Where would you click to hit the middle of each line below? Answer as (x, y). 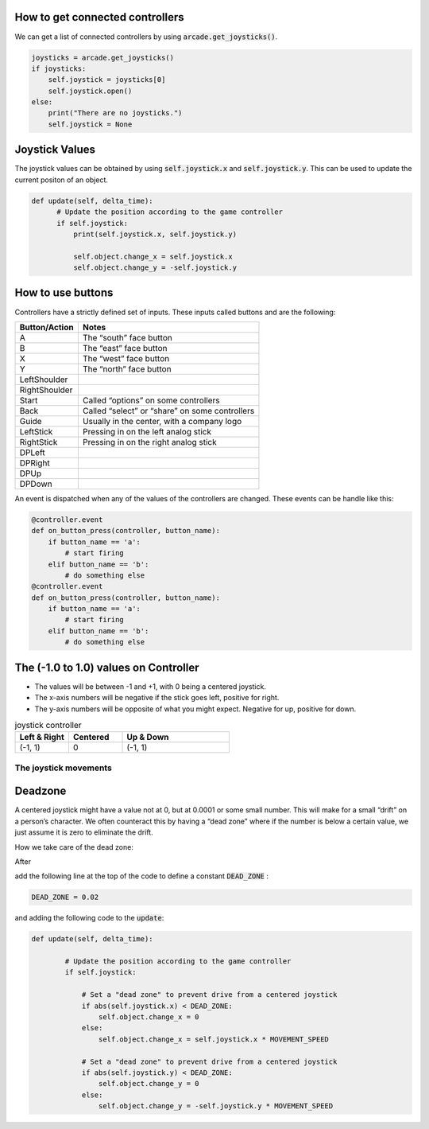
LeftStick (36, 431)
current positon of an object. (62, 180)
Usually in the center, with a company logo (162, 421)
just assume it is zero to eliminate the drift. (84, 832)
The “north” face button (127, 368)
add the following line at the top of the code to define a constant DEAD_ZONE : (142, 876)
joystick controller (48, 726)
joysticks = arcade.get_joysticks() (103, 57)
